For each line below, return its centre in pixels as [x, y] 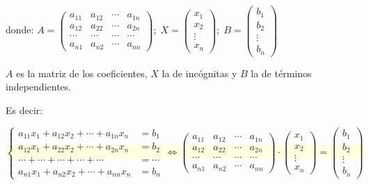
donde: [20, 30]
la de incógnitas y [199, 73]
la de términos [281, 73]
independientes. [39, 87]
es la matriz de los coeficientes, [82, 73]
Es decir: [24, 110]
